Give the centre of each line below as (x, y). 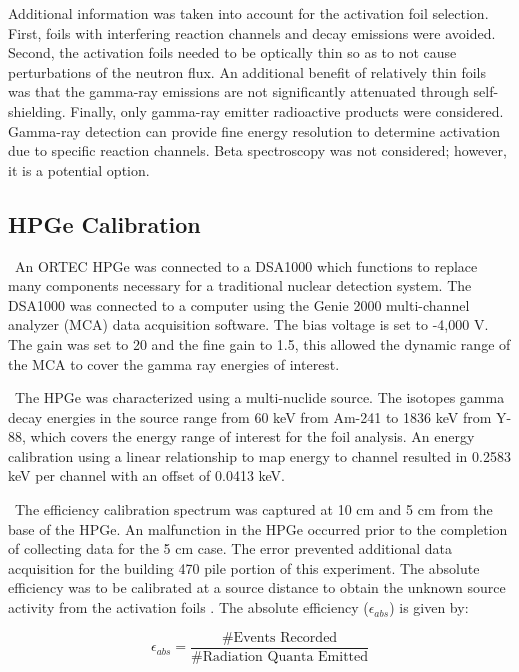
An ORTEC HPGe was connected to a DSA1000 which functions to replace (246, 265)
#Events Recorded (279, 637)
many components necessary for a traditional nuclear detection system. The (240, 285)
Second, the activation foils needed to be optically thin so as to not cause (232, 52)
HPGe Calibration (104, 223)
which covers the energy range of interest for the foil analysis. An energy (252, 436)
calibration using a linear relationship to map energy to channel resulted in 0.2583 (259, 455)
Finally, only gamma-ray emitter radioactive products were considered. (287, 110)
